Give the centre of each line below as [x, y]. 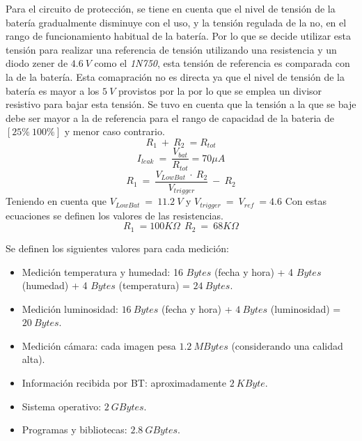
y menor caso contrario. [115, 131]
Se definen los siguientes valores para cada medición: [117, 248]
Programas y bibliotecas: [74, 430]
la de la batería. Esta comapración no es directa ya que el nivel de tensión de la [175, 76]
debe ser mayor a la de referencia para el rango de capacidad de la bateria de [170, 117]
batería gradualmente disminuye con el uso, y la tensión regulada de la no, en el [176, 22]
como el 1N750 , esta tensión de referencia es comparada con [222, 63]
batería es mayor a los [53, 90]
